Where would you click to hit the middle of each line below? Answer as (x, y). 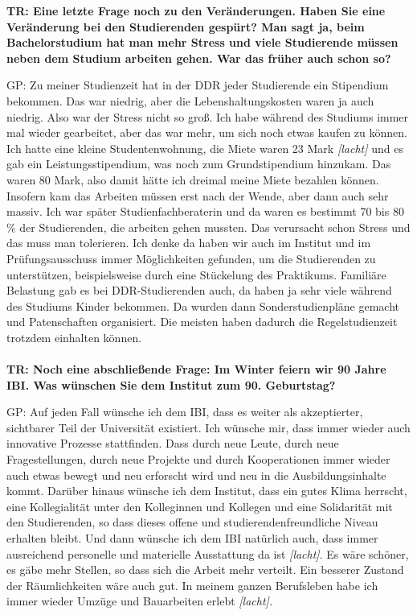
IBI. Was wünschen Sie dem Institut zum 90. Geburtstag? (171, 384)
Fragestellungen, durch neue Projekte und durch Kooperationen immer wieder (198, 459)
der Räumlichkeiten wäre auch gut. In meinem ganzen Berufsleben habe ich (192, 585)
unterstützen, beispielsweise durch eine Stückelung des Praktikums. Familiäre (196, 274)
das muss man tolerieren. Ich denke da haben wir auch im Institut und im (189, 243)
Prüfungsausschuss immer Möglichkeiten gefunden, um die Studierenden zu (191, 258)
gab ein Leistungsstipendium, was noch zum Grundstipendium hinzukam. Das (199, 164)
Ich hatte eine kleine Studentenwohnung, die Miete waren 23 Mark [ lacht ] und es (205, 148)
